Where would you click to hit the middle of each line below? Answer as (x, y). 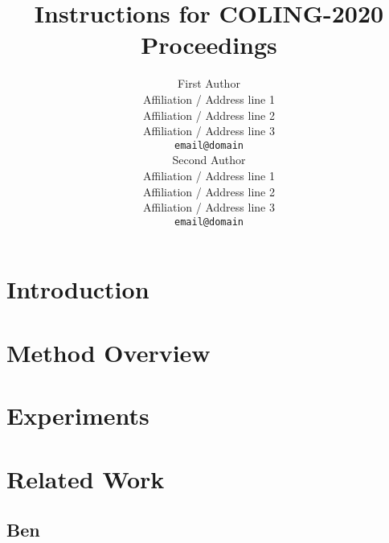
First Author (209, 83)
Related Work (86, 478)
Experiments (78, 415)
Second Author (209, 160)
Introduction (78, 289)
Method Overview (109, 352)
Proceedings (209, 45)
